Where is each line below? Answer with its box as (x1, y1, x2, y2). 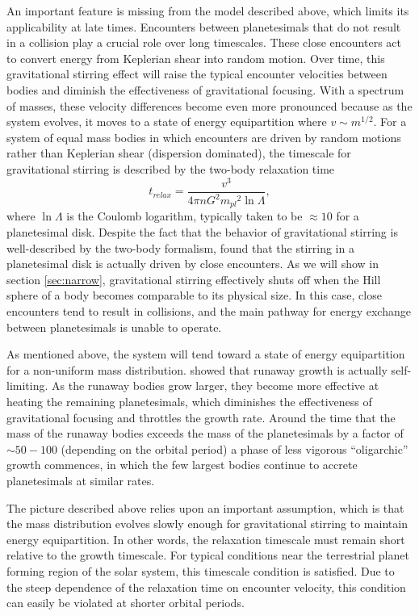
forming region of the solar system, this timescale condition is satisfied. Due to (6, 562, 395, 579)
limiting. (6, 377, 48, 394)
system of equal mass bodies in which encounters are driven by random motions (6, 128, 401, 145)
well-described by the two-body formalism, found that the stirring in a (6, 239, 354, 256)
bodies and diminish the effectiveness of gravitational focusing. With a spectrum (6, 81, 404, 98)
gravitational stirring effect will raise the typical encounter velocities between (6, 65, 388, 82)
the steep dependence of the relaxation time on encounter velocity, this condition (6, 578, 406, 595)
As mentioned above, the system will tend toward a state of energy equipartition (6, 346, 405, 362)
